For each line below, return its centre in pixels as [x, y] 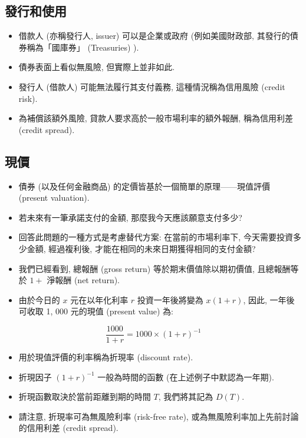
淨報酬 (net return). [83, 280]
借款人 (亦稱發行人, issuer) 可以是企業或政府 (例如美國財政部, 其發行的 [154, 36]
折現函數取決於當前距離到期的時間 [85, 396]
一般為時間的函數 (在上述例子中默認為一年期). [186, 376]
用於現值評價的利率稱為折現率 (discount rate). [106, 356]
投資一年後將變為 [170, 299]
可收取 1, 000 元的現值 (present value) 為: [96, 311]
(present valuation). [54, 198]
